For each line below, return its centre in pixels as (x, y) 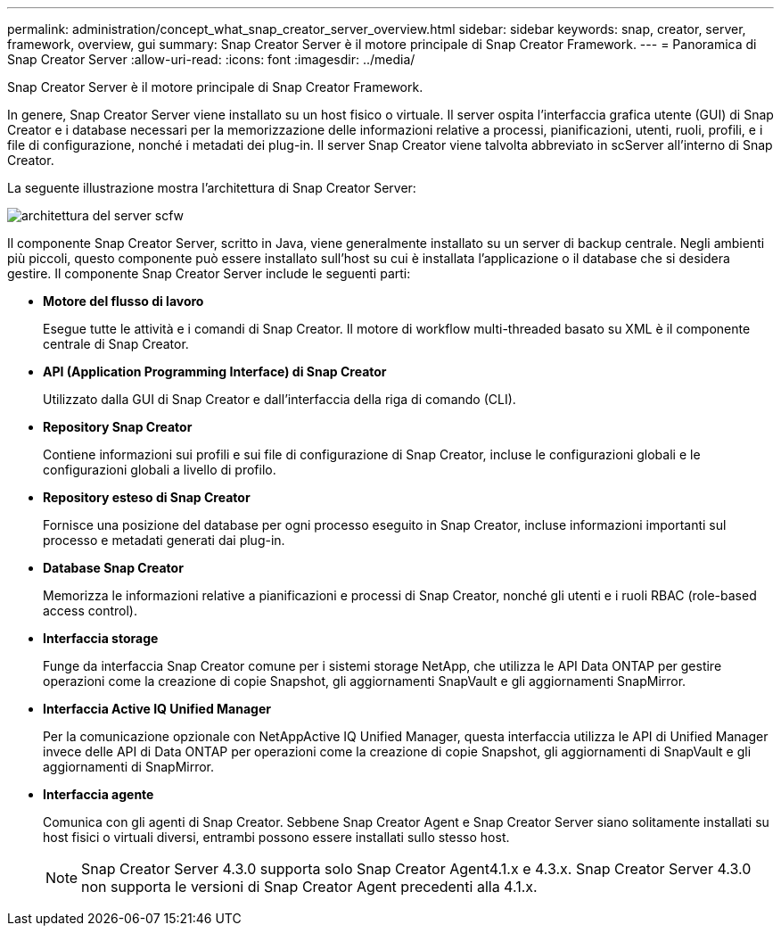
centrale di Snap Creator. (116, 344)
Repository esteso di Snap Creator (147, 497)
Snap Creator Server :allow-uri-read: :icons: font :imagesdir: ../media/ (211, 59)
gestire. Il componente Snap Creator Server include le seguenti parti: (209, 273)
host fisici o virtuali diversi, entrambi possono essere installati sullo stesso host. (276, 837)
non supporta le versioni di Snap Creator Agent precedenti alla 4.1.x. (309, 887)
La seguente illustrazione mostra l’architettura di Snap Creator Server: (212, 188)
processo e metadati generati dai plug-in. (164, 540)
